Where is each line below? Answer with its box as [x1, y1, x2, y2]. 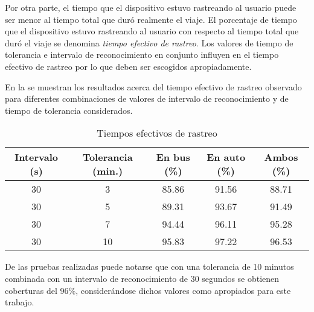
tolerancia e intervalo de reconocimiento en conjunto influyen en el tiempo [5, 48, 279, 61]
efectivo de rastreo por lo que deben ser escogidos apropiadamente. [5, 60, 252, 72]
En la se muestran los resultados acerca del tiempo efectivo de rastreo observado [5, 80, 302, 93]
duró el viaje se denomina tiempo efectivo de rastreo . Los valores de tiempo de [5, 36, 293, 49]
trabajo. [5, 296, 34, 308]
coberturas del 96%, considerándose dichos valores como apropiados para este [5, 284, 291, 296]
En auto [207, 150, 246, 164]
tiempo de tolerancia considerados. [5, 104, 133, 116]
